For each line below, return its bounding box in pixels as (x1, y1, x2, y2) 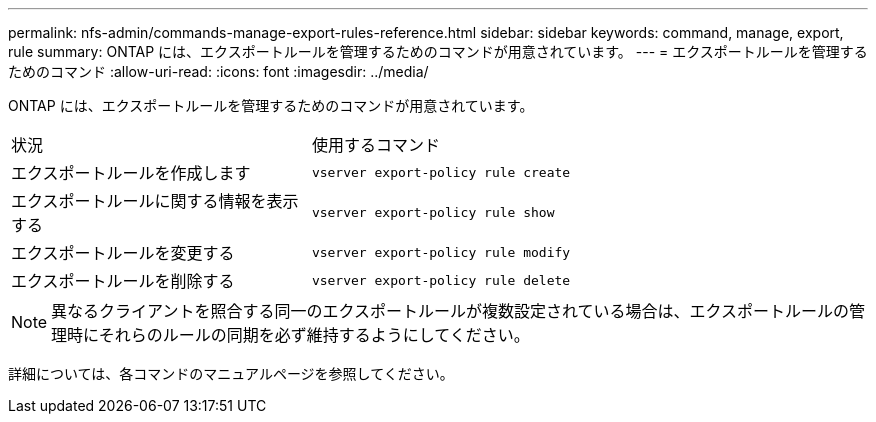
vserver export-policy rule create (311, 164, 571, 180)
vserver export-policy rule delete (311, 272, 571, 288)
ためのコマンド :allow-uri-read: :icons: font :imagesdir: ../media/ (8, 63, 429, 80)
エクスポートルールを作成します (11, 163, 251, 183)
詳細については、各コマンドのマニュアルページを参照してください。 (8, 365, 454, 382)
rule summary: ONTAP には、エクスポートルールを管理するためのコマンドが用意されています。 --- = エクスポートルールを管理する (8, 43, 868, 60)
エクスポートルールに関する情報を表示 (11, 191, 299, 211)
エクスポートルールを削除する (11, 271, 235, 291)
